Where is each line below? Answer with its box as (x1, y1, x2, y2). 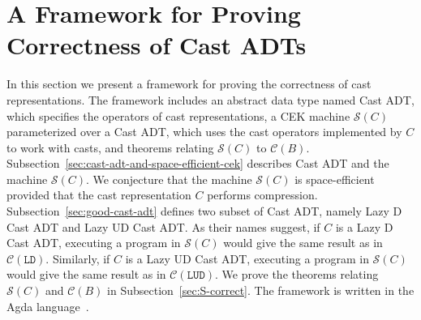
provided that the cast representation (6, 186, 191, 203)
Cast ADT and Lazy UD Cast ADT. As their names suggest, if (6, 218, 320, 235)
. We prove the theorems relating (215, 266, 379, 283)
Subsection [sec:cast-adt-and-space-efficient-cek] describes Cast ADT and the (6, 155, 389, 172)
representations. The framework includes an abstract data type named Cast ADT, (6, 91, 415, 108)
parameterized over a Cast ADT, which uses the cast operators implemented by (6, 123, 402, 140)
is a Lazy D (335, 218, 393, 235)
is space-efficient (294, 170, 375, 187)
